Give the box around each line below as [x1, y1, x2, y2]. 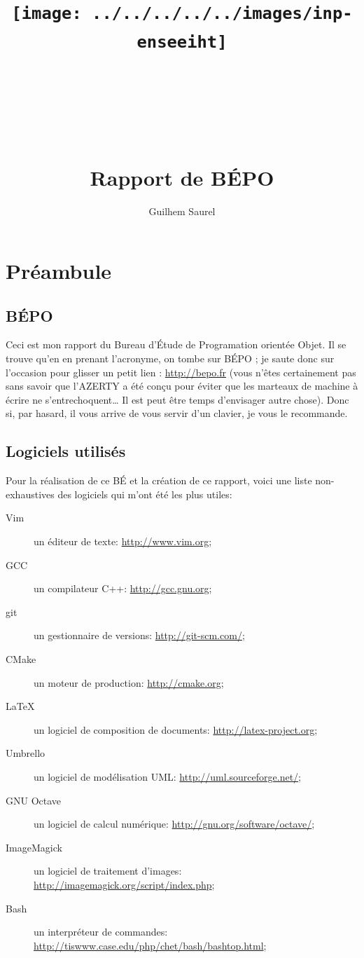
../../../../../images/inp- [92, 4, 353, 24]
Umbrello [6, 746, 45, 760]
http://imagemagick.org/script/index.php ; [34, 877, 215, 891]
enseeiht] [136, 32, 227, 52]
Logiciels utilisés [6, 440, 126, 462]
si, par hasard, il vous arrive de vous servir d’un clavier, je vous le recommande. [6, 406, 348, 420]
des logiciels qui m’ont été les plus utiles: [57, 486, 232, 501]
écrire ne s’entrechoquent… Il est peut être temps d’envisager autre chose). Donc [6, 392, 349, 406]
